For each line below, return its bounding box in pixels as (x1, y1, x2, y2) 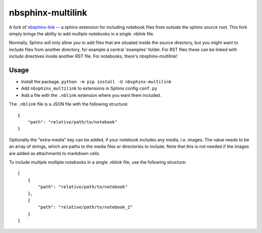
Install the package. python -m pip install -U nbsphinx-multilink (21, 79, 172, 85)
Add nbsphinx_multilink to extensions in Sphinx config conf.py (21, 85, 158, 92)
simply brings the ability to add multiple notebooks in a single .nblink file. (9, 31, 155, 36)
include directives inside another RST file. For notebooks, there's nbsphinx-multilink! (9, 53, 178, 59)
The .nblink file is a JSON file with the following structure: (9, 101, 129, 107)
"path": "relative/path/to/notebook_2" (38, 204, 133, 210)
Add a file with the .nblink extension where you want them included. (21, 92, 162, 98)
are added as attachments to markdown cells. (9, 150, 100, 156)
